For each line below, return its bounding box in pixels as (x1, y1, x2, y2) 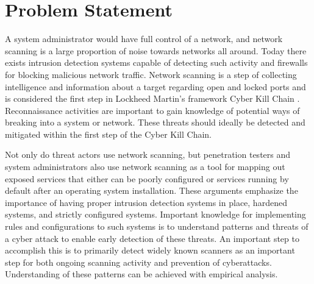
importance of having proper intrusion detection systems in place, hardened (5, 196, 287, 208)
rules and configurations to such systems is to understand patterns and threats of (5, 220, 309, 233)
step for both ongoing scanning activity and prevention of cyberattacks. (5, 255, 272, 268)
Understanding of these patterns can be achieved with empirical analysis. (5, 268, 278, 280)
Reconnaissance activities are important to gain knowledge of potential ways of (5, 104, 300, 116)
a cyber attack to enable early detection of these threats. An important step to (5, 232, 299, 244)
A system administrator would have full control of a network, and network (5, 32, 283, 45)
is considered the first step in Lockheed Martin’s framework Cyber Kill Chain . (5, 92, 300, 105)
